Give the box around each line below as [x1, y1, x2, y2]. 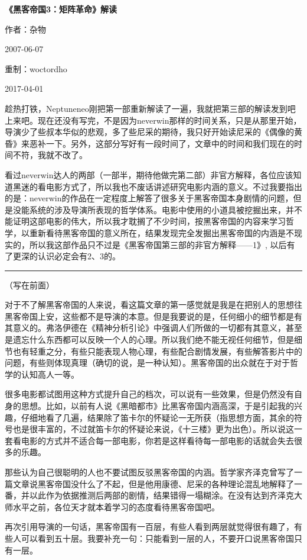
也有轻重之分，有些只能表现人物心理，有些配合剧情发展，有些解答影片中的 [12, 345, 302, 357]
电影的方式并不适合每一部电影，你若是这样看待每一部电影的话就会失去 [21, 434, 294, 446]
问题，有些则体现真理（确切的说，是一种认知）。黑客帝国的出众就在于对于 [5, 356, 290, 369]
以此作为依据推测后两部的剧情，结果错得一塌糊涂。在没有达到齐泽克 [29, 489, 294, 501]
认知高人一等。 [21, 368, 79, 380]
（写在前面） [5, 278, 54, 291]
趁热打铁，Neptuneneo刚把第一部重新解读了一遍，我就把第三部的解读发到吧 [5, 102, 296, 114]
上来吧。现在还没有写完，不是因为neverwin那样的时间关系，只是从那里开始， [5, 114, 302, 126]
